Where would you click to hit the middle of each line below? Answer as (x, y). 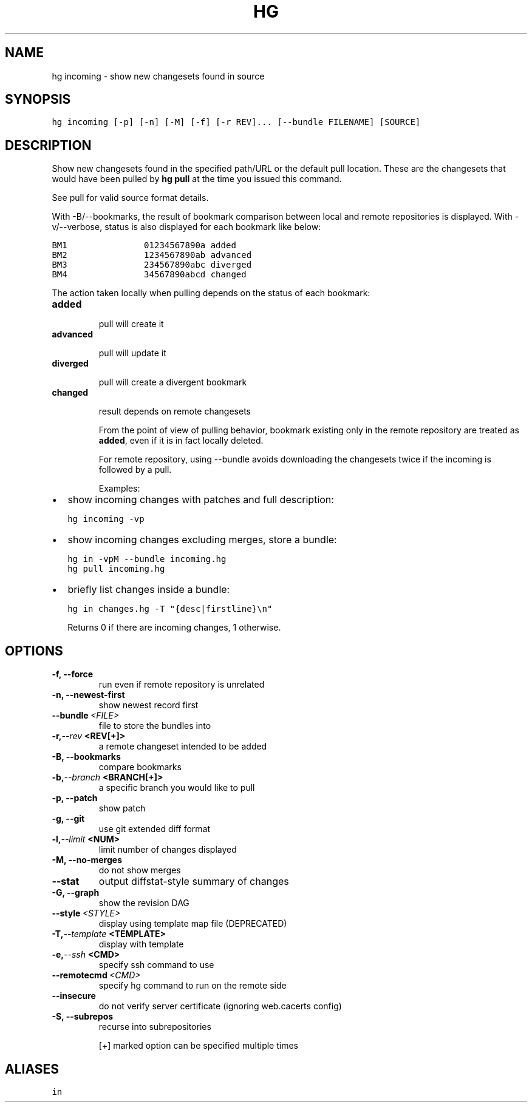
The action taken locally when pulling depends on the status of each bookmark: (211, 293)
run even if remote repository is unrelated (182, 685)
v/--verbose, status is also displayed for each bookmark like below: (186, 227)
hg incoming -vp (106, 519)
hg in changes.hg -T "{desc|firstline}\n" (170, 609)
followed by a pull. (135, 470)
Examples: (119, 489)
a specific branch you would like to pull (177, 788)
